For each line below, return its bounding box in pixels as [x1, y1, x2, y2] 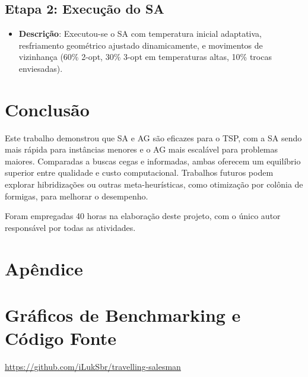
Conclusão [5, 97, 90, 121]
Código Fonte [5, 326, 116, 350]
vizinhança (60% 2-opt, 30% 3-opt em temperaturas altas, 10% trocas [18, 50, 272, 63]
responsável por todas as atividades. [5, 221, 136, 233]
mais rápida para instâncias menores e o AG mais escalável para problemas [5, 143, 278, 156]
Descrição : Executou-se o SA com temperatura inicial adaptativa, [18, 27, 262, 40]
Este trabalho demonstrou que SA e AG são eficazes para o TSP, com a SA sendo [5, 131, 302, 144]
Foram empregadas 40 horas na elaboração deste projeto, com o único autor [5, 210, 281, 222]
